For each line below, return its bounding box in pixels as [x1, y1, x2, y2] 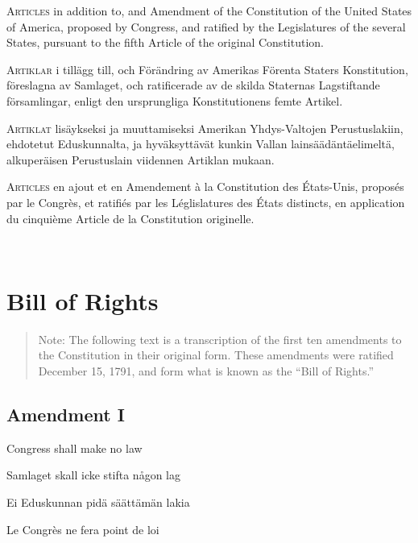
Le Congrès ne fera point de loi [6, 520, 159, 537]
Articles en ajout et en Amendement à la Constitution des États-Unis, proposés [6, 178, 404, 195]
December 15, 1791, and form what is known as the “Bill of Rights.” [38, 363, 374, 379]
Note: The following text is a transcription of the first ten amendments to [38, 330, 402, 347]
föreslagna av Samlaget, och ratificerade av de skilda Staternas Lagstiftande [6, 77, 380, 93]
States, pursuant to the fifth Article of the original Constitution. [6, 34, 324, 51]
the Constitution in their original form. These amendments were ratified [38, 346, 394, 363]
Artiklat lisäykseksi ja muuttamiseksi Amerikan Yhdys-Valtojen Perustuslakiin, [6, 119, 404, 136]
